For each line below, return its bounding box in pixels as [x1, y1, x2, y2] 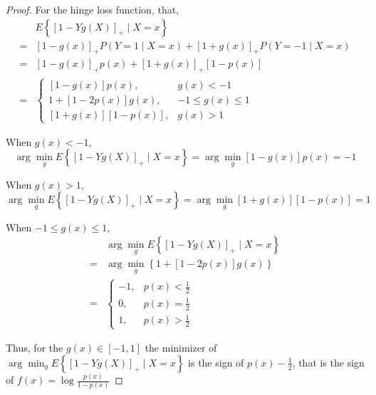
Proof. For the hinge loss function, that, [6, 2, 179, 16]
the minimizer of [145, 340, 217, 355]
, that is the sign [292, 354, 365, 369]
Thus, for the [6, 340, 63, 355]
